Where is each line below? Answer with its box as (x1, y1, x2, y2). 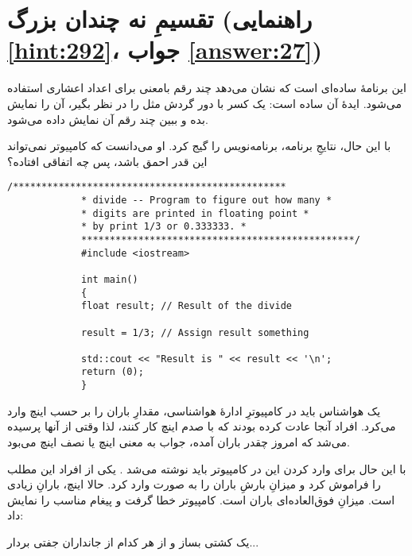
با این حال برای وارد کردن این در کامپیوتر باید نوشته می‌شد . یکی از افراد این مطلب (7, 460, 406, 477)
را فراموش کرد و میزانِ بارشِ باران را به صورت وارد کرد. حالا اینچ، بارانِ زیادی (7, 476, 381, 492)
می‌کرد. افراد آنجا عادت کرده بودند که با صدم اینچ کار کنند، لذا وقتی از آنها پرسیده (7, 418, 396, 434)
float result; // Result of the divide (81, 300, 292, 312)
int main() (81, 273, 138, 285)
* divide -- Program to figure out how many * (81, 194, 332, 206)
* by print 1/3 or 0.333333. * (81, 221, 247, 233)
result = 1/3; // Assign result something (81, 326, 309, 338)
